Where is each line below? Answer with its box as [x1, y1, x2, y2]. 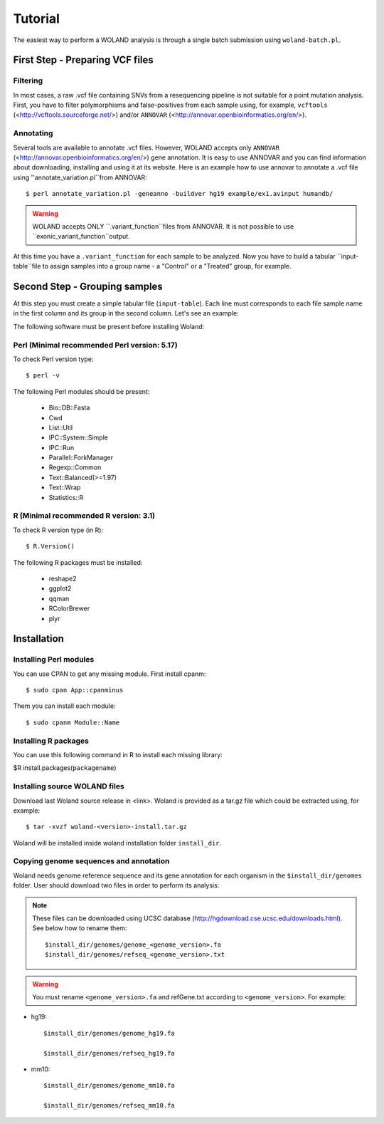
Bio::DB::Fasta [48, 403, 90, 412]
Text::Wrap [48, 483, 81, 491]
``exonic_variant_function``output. [32, 232, 131, 241]
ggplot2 [48, 584, 72, 593]
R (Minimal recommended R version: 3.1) [13, 511, 156, 521]
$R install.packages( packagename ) [13, 764, 117, 772]
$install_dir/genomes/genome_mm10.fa [43, 1081, 176, 1090]
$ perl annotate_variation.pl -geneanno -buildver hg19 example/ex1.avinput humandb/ [26, 189, 334, 198]
